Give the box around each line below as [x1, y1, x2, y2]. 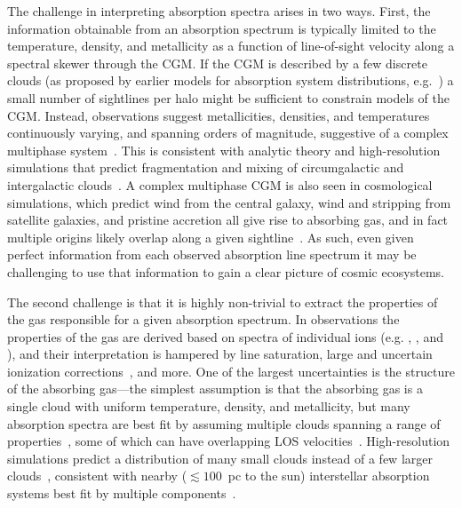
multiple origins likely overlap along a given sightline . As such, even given [7, 227, 414, 246]
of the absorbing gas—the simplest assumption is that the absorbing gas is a [7, 379, 423, 398]
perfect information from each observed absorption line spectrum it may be [7, 245, 417, 264]
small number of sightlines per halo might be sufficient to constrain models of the [7, 88, 450, 107]
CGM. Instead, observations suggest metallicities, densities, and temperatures [7, 106, 430, 124]
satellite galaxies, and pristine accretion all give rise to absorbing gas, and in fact [7, 210, 449, 229]
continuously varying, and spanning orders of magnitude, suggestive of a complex [7, 123, 449, 142]
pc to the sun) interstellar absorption [227, 466, 430, 485]
